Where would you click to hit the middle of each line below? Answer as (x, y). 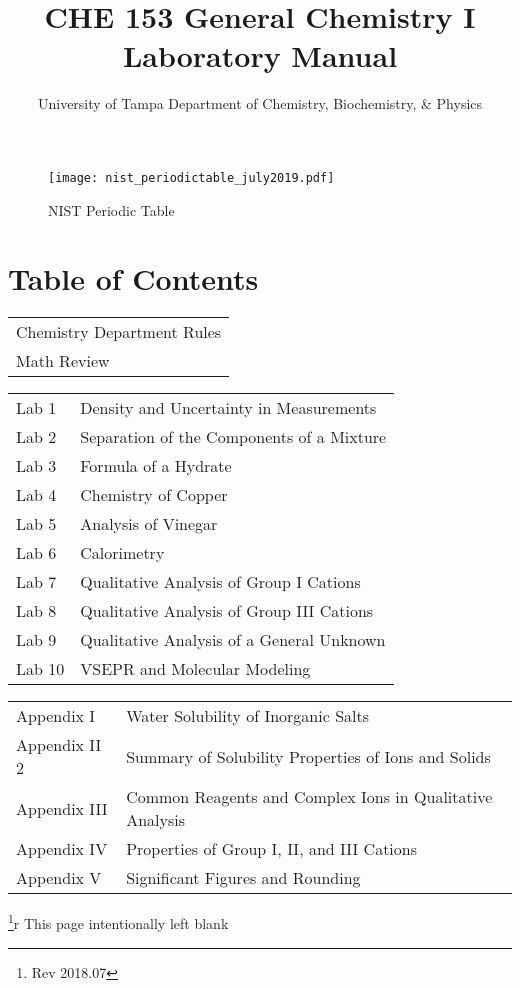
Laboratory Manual (260, 55)
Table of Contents (133, 278)
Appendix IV (62, 849)
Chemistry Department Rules (119, 332)
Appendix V (59, 878)
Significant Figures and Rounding (243, 878)
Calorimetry (122, 553)
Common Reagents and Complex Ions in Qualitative (309, 797)
